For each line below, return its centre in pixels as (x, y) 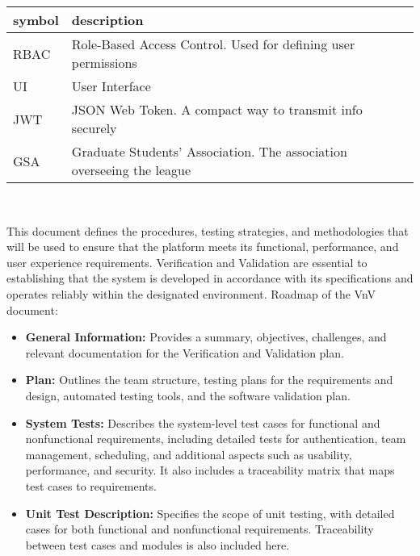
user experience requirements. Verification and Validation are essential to (187, 262)
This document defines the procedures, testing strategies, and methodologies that (208, 230)
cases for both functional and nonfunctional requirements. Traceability (199, 529)
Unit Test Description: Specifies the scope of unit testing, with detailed (210, 513)
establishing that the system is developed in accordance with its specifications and (210, 278)
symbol (36, 20)
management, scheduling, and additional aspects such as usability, (189, 454)
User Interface (111, 86)
